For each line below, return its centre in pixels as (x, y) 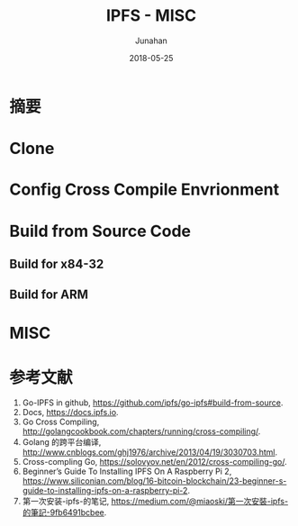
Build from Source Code (100, 231)
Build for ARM (49, 295)
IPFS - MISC (151, 16)
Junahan (151, 41)
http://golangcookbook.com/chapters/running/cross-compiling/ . (141, 431)
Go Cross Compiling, (61, 422)
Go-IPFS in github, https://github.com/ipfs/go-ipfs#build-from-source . (153, 403)
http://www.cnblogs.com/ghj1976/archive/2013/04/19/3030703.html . (150, 452)
